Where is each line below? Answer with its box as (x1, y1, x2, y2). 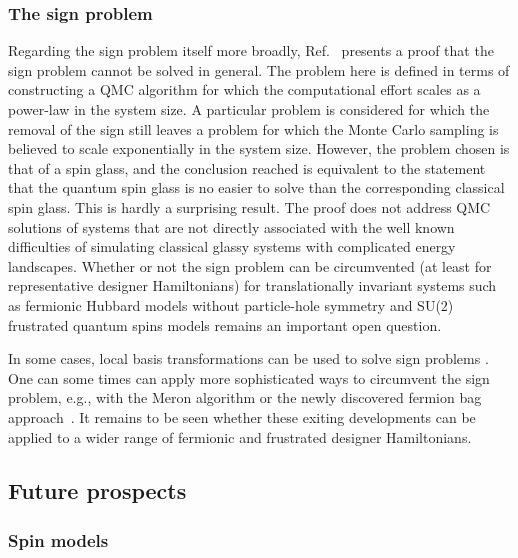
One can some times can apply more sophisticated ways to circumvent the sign (8, 367, 490, 388)
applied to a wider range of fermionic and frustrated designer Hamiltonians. (8, 426, 472, 447)
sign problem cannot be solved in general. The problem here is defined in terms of (8, 59, 510, 80)
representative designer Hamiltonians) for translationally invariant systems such (8, 275, 497, 296)
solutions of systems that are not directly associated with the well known (8, 216, 455, 237)
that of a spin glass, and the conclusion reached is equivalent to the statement (8, 157, 486, 178)
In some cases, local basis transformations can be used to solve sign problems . (8, 348, 489, 369)
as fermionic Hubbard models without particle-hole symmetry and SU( (8, 294, 441, 315)
